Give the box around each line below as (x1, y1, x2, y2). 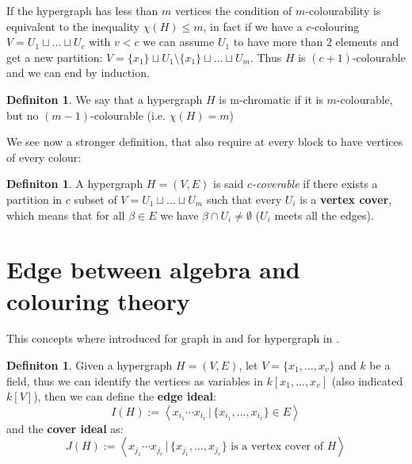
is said (213, 175, 244, 192)
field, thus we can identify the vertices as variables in (6, 372, 263, 389)
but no (6, 106, 39, 123)
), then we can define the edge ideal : (33, 388, 216, 405)
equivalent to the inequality (6, 17, 140, 34)
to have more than (233, 33, 323, 50)
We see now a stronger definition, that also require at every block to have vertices (6, 133, 403, 150)
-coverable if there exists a (252, 175, 378, 192)
